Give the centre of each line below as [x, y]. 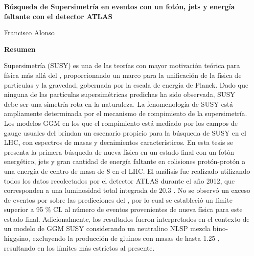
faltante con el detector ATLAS [58, 16]
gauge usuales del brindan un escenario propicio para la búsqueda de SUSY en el [125, 132]
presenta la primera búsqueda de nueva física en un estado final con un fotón [119, 151]
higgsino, [17, 238]
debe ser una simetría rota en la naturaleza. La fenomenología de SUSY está [119, 104]
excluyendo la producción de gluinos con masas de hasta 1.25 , [126, 238]
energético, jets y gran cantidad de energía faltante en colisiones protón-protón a [125, 161]
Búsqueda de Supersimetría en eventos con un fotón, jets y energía [119, 6]
